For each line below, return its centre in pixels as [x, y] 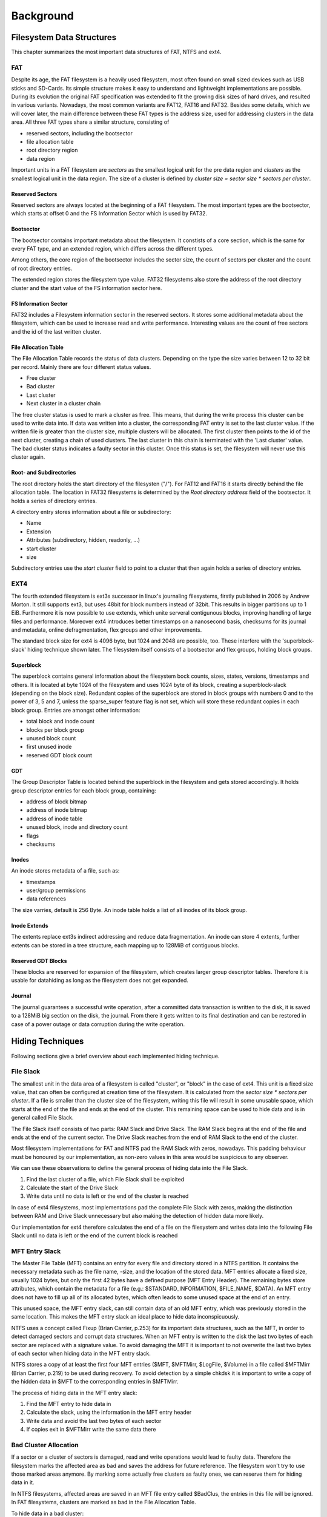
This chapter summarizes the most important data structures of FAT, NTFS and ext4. [116, 52]
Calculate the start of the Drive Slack [72, 1188]
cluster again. [28, 457]
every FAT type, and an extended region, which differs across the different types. [113, 249]
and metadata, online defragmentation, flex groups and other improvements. [107, 630]
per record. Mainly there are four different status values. [81, 367]
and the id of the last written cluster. [56, 331]
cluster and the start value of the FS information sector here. [87, 288]
